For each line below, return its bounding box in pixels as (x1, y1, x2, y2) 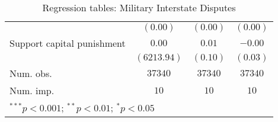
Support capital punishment (9, 36, 126, 50)
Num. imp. (9, 84, 55, 97)
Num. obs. (9, 66, 52, 80)
